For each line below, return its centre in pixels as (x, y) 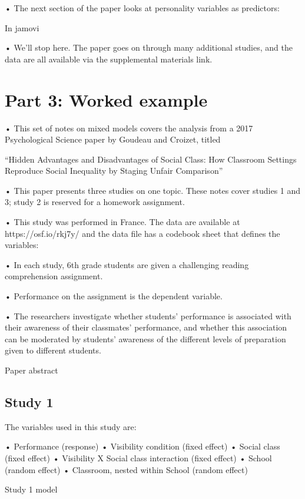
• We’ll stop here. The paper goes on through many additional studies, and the (149, 47)
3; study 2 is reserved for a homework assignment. (95, 202)
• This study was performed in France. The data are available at (122, 222)
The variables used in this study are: (71, 426)
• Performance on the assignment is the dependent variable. (114, 296)
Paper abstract (32, 370)
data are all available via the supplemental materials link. (109, 59)
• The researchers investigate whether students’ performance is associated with (148, 315)
